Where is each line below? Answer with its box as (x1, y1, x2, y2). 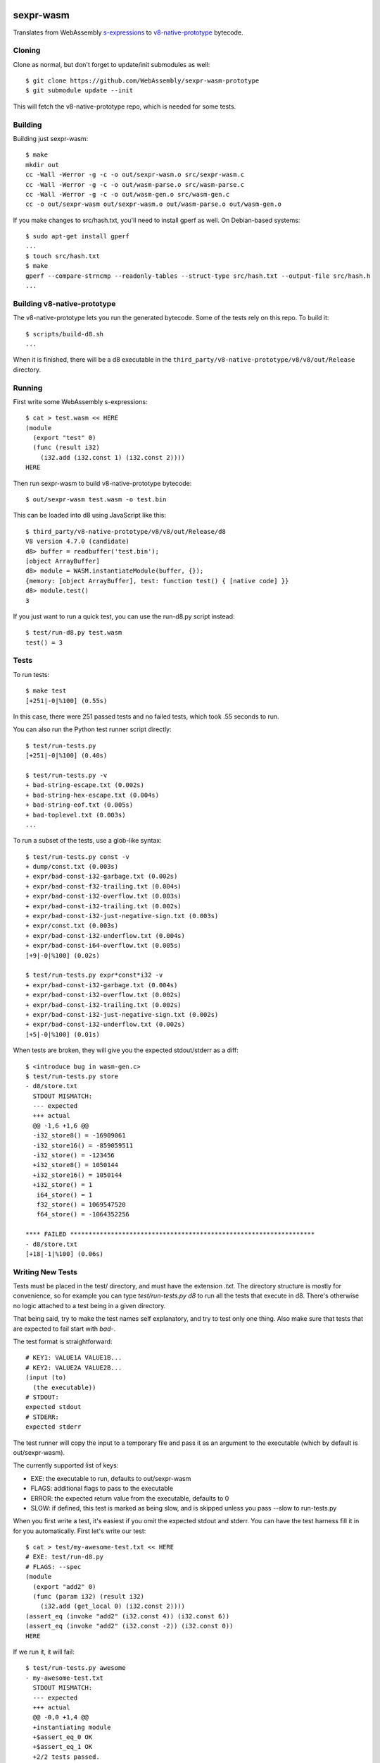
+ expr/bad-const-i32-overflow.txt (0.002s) (25, 991, 182, 999)
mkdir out (25, 161, 59, 169)
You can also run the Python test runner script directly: (13, 725, 172, 733)
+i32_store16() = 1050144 (32, 1171, 122, 1179)
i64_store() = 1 (36, 1190, 93, 1199)
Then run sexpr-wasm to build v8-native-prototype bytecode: (13, 479, 192, 487)
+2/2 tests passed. (32, 1752, 100, 1761)
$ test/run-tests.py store (25, 1072, 119, 1080)
